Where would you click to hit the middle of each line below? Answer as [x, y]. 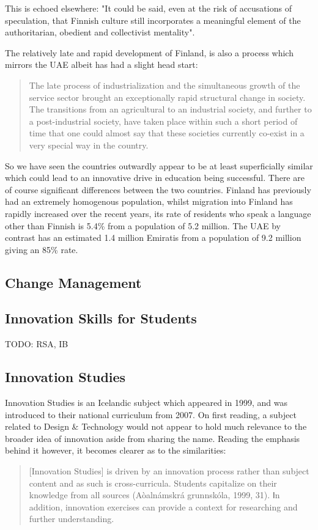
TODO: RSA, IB [37, 344]
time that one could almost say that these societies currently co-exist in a [167, 133]
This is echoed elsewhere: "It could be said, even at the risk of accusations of [148, 8]
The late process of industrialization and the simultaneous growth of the [165, 85]
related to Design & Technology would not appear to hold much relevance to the [156, 426]
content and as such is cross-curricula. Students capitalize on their [153, 483]
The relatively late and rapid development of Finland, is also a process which [149, 52]
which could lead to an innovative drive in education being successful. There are [155, 178]
